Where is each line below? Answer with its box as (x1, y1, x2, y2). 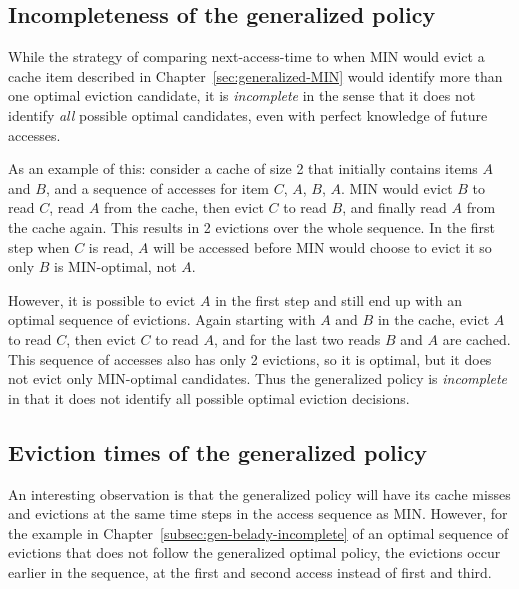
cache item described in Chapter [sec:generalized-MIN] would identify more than (8, 65, 503, 86)
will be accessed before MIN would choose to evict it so (153, 236, 492, 257)
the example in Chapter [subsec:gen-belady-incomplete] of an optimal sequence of (8, 522, 509, 543)
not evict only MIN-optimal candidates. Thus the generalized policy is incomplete (8, 368, 508, 389)
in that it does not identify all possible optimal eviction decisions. (8, 387, 410, 408)
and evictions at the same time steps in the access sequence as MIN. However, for (8, 503, 508, 524)
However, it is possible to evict (8, 289, 196, 310)
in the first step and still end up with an (215, 289, 462, 310)
